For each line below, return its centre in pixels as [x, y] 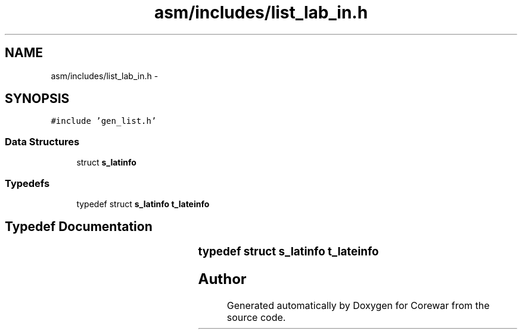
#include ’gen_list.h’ [104, 121]
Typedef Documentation [79, 227]
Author [222, 279]
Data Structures [42, 141]
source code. [256, 317]
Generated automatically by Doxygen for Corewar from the [358, 305]
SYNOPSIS [37, 99]
